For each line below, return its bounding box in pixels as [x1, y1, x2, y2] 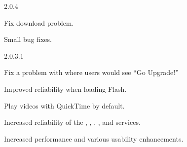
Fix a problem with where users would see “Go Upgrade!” [4, 67, 179, 77]
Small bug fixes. [4, 34, 52, 44]
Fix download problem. [4, 17, 74, 28]
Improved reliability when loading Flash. [4, 83, 127, 94]
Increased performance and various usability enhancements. [4, 133, 184, 144]
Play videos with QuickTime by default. [4, 100, 125, 110]
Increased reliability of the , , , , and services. [4, 117, 141, 127]
